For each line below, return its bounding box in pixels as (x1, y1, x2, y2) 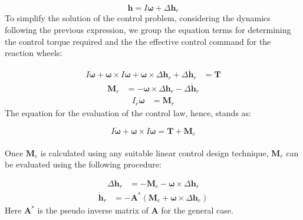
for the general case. (161, 204, 233, 216)
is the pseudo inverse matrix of (37, 204, 149, 216)
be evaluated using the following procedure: (5, 158, 162, 170)
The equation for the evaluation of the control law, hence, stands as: (5, 106, 251, 119)
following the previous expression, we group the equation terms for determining (5, 24, 291, 36)
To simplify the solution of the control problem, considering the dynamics (5, 12, 271, 24)
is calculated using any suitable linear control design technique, (40, 146, 269, 159)
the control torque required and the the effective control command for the (5, 35, 271, 47)
